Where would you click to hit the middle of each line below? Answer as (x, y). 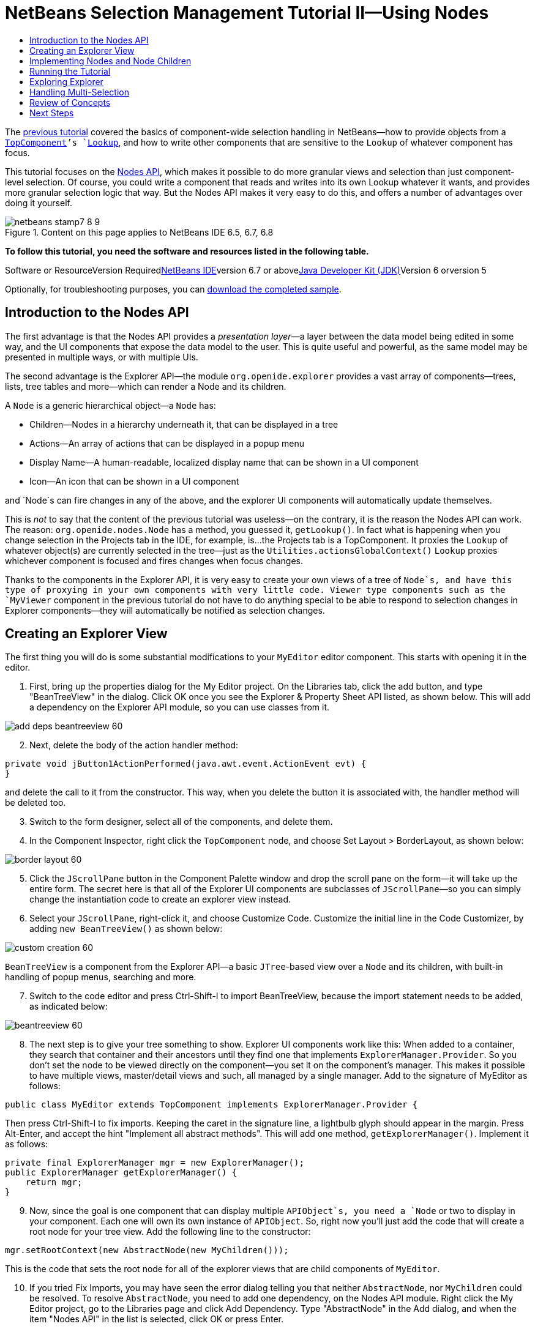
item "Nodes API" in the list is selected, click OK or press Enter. (157, 1319)
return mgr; (54, 1182)
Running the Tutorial (70, 71)
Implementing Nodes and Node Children (110, 61)
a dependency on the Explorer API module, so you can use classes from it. (180, 707)
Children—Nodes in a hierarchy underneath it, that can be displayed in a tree (184, 424)
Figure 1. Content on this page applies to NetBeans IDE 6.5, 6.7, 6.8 (139, 232)
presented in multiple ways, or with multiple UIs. (102, 357)
